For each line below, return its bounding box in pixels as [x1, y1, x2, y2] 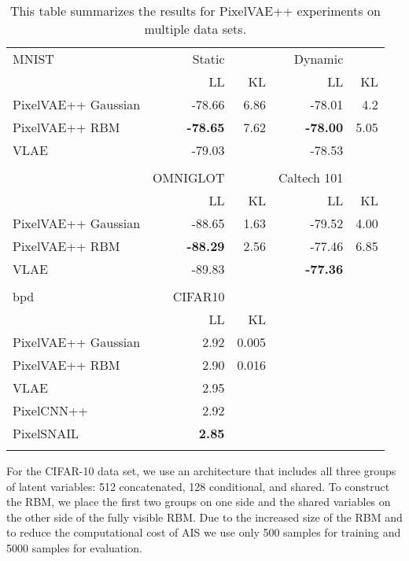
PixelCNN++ [13, 401, 88, 419]
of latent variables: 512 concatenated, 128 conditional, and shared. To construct [6, 478, 390, 494]
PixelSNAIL [13, 424, 79, 442]
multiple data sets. [144, 20, 247, 38]
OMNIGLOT [153, 168, 225, 186]
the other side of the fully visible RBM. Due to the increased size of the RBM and [6, 508, 403, 525]
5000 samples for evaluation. [6, 539, 142, 555]
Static [192, 50, 225, 68]
